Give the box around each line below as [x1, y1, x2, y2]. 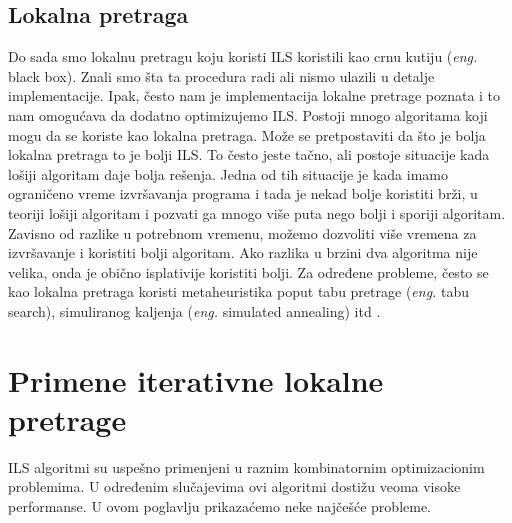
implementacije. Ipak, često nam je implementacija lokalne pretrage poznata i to [8, 85, 501, 106]
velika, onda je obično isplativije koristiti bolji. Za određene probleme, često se [8, 261, 489, 282]
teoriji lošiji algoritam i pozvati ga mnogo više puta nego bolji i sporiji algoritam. [8, 202, 506, 223]
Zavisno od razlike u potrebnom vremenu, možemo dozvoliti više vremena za [8, 222, 477, 243]
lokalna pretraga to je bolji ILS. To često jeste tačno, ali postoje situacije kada [8, 144, 490, 165]
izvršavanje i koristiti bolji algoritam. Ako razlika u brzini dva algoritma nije [8, 242, 478, 263]
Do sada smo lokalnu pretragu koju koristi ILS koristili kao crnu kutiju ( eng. [8, 46, 478, 67]
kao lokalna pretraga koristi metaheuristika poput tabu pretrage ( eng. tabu [8, 281, 470, 302]
